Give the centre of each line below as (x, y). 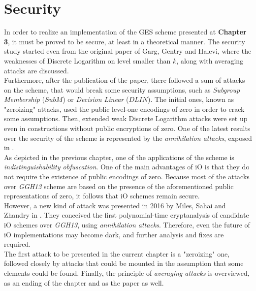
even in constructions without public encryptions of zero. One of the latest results (127, 128)
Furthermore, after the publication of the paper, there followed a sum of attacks (125, 80)
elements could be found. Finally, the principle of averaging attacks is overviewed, (127, 273)
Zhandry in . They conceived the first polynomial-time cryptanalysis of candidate (127, 215)
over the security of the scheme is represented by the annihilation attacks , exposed (128, 138)
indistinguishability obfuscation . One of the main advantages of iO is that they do (127, 167)
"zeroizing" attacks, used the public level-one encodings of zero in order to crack (124, 109)
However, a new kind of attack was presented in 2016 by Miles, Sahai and (115, 205)
